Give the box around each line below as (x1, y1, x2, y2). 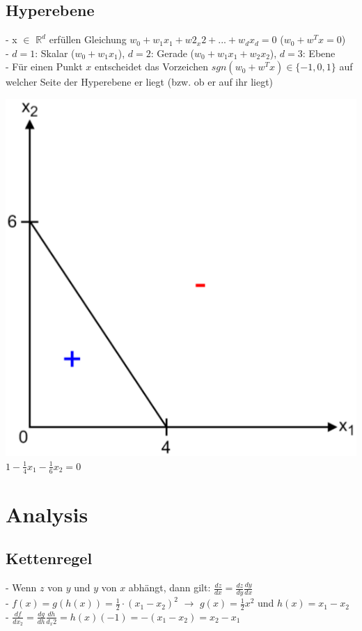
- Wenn (6, 580, 37, 595)
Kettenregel (6, 547, 93, 569)
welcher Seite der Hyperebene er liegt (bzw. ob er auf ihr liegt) (6, 75, 274, 89)
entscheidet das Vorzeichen (94, 59, 209, 74)
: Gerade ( (150, 45, 195, 60)
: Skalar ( (35, 45, 75, 60)
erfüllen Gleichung (49, 32, 127, 47)
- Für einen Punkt (6, 59, 83, 74)
